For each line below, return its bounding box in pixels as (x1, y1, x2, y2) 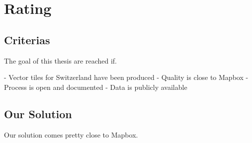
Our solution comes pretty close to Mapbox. (4, 129, 138, 140)
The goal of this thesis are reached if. (4, 55, 117, 66)
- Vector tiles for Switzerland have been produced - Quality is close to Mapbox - (4, 72, 249, 82)
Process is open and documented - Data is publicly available (4, 81, 187, 92)
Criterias (4, 32, 50, 47)
